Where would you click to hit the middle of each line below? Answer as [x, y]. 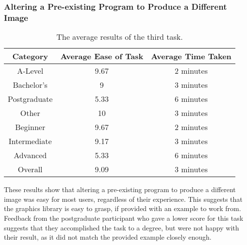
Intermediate [30, 141]
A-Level [30, 71]
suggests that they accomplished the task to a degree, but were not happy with [122, 227]
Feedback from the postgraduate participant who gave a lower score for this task [124, 218]
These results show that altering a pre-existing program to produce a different [120, 189]
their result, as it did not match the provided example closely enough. [108, 237]
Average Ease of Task [102, 56]
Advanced [30, 155]
